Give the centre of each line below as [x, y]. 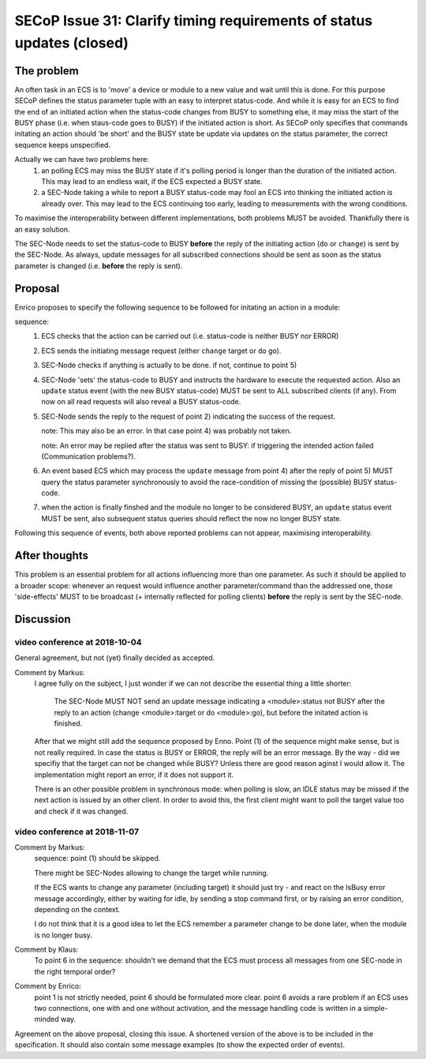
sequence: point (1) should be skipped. [97, 858]
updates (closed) [72, 43]
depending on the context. [77, 909]
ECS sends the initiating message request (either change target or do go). [161, 351]
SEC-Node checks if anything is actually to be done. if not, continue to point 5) [169, 365]
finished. [68, 723]
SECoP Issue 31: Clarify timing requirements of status [194, 21]
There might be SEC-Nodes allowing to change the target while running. [151, 873]
